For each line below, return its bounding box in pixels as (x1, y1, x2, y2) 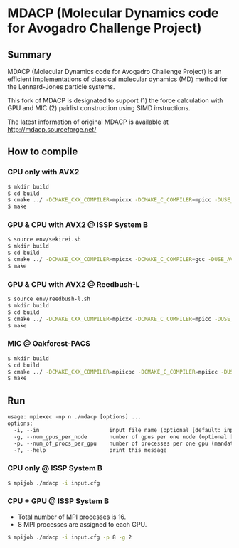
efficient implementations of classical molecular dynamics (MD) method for (7, 75, 228, 83)
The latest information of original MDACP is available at (7, 117, 169, 126)
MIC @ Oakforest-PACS (7, 339, 91, 349)
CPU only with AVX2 (7, 167, 80, 177)
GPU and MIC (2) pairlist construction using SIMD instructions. (7, 104, 191, 112)
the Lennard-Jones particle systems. (7, 83, 115, 90)
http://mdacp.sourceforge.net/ (7, 125, 97, 133)
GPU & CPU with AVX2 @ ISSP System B (7, 220, 148, 230)
